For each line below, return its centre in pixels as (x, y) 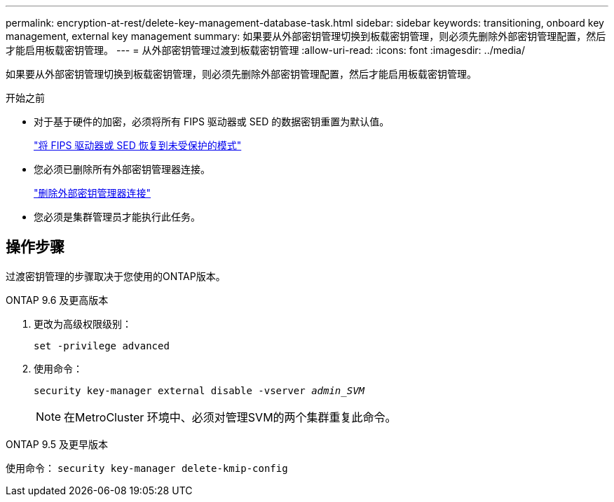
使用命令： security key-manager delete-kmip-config (147, 468)
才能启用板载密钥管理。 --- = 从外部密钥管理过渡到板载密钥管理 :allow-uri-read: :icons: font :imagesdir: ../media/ (266, 50)
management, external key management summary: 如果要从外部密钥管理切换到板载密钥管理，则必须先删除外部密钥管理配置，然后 (306, 36)
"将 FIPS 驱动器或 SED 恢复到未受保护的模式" (138, 145)
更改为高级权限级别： (83, 323)
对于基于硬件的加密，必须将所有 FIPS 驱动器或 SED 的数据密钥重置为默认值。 (212, 121)
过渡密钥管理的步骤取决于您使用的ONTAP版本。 (116, 276)
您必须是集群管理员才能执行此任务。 (117, 217)
